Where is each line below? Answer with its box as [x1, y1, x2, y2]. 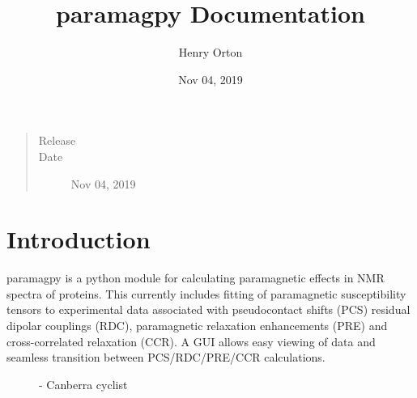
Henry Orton [178, 44, 243, 61]
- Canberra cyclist [39, 375, 128, 392]
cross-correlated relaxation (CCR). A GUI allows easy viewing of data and [6, 332, 376, 349]
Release [38, 132, 76, 149]
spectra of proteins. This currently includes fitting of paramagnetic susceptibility [6, 285, 406, 302]
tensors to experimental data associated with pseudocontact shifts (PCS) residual [6, 301, 411, 318]
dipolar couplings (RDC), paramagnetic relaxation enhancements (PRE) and [6, 317, 388, 333]
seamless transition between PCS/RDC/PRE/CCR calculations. [6, 349, 326, 366]
